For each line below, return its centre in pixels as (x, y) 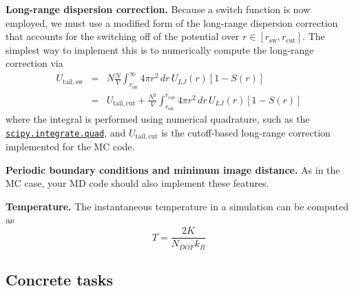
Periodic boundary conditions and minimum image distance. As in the (173, 169)
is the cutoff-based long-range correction (246, 132)
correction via (34, 63)
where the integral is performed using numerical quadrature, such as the (158, 119)
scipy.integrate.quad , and (66, 132)
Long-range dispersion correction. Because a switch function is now (158, 9)
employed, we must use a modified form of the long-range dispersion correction (172, 22)
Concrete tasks (60, 279)
